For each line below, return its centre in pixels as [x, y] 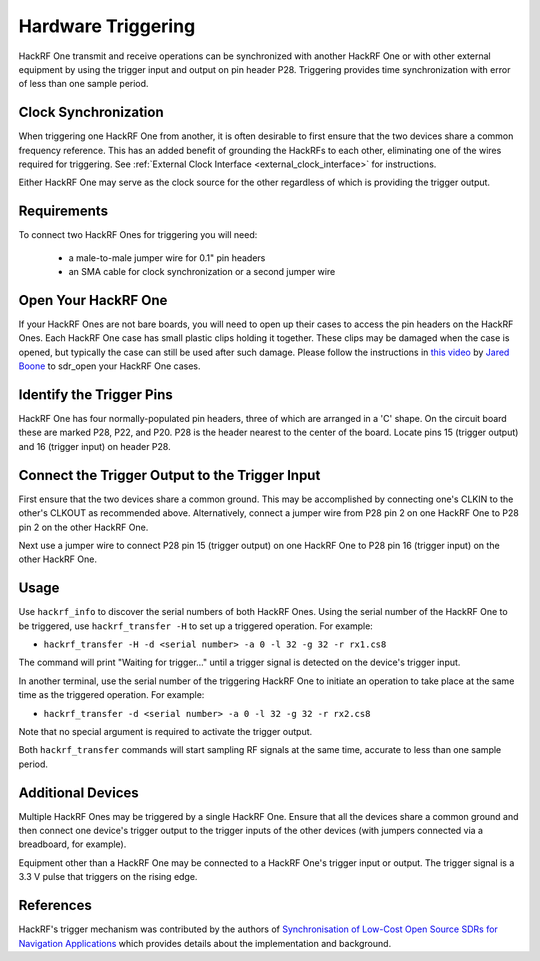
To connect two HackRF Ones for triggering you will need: [138, 235]
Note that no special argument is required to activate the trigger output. [165, 731]
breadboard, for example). [72, 844]
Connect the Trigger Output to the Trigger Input [169, 475]
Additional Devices [78, 792]
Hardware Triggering [107, 26]
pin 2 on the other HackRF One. [83, 527]
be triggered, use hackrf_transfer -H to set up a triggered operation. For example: [196, 626]
